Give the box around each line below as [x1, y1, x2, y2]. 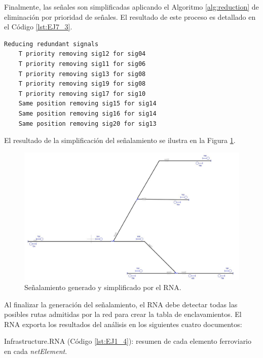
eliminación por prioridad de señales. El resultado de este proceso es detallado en [4, 11, 256, 22]
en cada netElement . [4, 346, 67, 356]
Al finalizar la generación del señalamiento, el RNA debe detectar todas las [4, 299, 238, 309]
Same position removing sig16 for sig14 [18, 110, 157, 117]
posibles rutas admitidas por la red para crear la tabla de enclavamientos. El [4, 309, 242, 319]
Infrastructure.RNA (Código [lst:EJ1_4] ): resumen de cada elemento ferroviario [4, 336, 252, 346]
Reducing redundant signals [4, 40, 99, 48]
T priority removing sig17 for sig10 [18, 90, 146, 97]
